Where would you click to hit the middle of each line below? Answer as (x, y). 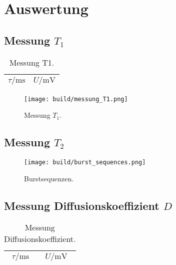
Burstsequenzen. (49, 178)
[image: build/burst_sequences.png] (85, 163)
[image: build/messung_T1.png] (76, 99)
